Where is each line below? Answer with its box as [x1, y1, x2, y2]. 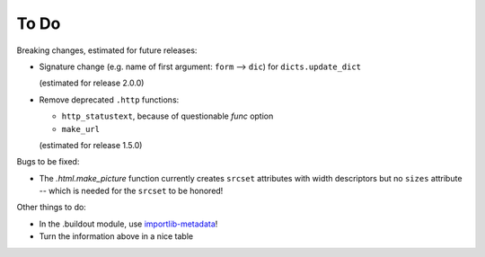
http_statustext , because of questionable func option [61, 111, 274, 121]
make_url [61, 124, 101, 134]
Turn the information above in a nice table [39, 231, 193, 242]
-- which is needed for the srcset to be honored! [39, 185, 224, 197]
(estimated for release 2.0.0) [39, 77, 145, 89]
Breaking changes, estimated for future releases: [16, 45, 198, 56]
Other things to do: [16, 202, 87, 213]
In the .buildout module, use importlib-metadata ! [39, 218, 218, 229]
